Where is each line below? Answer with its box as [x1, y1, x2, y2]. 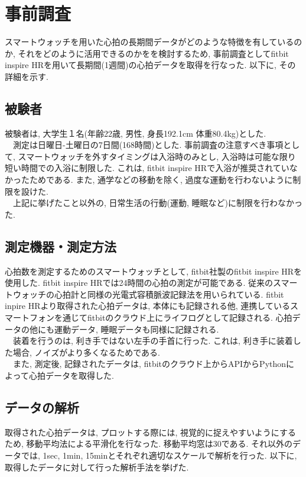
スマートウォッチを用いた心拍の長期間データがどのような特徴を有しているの [5, 36, 302, 48]
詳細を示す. [5, 70, 48, 82]
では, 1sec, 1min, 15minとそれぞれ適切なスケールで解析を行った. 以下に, [21, 449, 297, 461]
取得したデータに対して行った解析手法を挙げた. [5, 460, 189, 473]
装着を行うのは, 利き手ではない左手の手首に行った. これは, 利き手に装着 [12, 334, 293, 347]
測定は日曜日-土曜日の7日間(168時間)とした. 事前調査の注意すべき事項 [12, 138, 284, 151]
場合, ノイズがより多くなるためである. [12, 346, 160, 358]
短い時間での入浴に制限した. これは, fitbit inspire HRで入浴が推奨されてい [5, 162, 289, 174]
